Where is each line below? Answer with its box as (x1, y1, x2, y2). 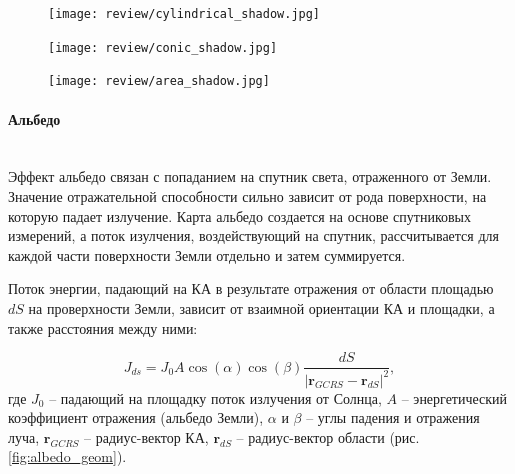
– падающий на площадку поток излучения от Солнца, (49, 387, 382, 408)
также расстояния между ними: (8, 317, 198, 338)
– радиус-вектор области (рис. (236, 426, 420, 447)
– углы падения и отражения (306, 407, 480, 428)
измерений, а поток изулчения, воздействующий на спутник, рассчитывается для (8, 225, 499, 246)
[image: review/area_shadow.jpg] (48, 74, 270, 89)
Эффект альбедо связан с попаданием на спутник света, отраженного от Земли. (8, 166, 492, 187)
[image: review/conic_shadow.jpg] (48, 40, 278, 55)
